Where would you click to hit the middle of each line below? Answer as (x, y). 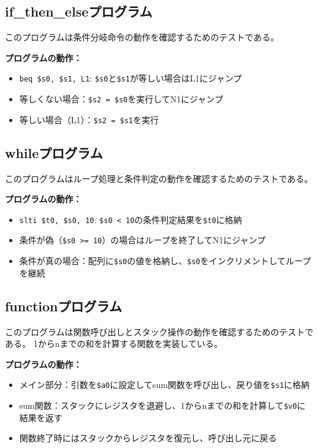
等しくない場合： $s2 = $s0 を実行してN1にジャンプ (121, 99)
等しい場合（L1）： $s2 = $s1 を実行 (89, 119)
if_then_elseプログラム (79, 11)
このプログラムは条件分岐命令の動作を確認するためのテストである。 (142, 37)
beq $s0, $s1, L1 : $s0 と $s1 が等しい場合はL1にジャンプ (131, 78)
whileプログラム (54, 152)
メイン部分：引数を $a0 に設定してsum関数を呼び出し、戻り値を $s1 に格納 (165, 385)
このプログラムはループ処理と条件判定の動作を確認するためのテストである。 (159, 178)
